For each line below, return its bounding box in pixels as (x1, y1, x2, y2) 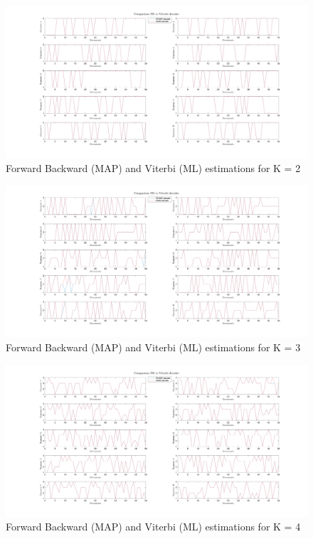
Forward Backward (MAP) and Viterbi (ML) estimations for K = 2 (6, 160, 301, 175)
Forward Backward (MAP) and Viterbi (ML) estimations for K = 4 (6, 519, 301, 534)
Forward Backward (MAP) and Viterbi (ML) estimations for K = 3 (6, 339, 301, 354)
